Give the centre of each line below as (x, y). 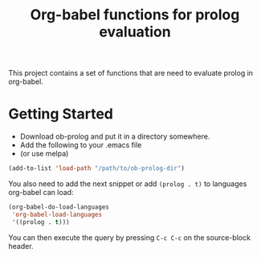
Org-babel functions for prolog (135, 15)
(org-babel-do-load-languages (59, 207)
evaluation (135, 32)
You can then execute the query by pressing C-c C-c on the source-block (130, 237)
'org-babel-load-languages (57, 214)
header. (21, 246)
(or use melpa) (44, 154)
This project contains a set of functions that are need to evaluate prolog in (131, 73)
